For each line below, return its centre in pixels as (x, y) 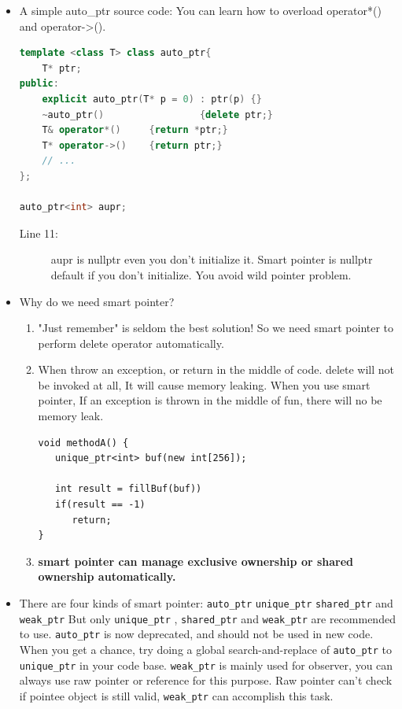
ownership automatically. (107, 576)
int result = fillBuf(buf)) (129, 489)
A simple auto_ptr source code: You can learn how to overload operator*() (200, 10)
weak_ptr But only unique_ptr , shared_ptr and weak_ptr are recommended (207, 618)
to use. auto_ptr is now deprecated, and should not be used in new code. (196, 634)
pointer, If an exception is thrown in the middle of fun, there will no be (210, 400)
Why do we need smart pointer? (97, 301)
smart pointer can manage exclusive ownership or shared (196, 561)
